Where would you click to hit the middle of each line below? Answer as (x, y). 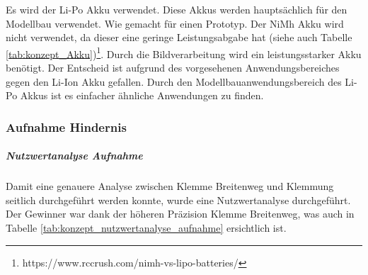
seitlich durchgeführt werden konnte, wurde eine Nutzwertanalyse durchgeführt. (178, 200)
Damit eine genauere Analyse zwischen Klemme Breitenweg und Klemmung (170, 186)
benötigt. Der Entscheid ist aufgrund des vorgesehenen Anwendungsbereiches (173, 68)
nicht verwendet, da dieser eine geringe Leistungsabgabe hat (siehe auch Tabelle (179, 37)
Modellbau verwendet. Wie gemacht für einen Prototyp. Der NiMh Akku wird (175, 23)
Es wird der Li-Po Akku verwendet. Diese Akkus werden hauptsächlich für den (177, 9)
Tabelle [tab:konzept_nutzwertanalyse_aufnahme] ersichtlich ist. (146, 228)
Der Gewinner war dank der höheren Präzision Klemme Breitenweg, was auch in (180, 214)
